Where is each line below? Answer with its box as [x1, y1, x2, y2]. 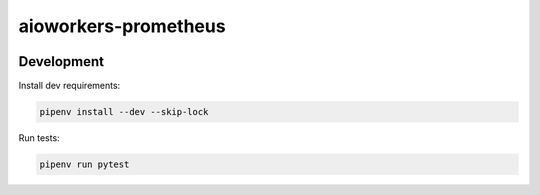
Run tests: [18, 132, 60, 144]
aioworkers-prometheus [18, 15, 226, 37]
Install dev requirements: [18, 80, 121, 92]
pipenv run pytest [39, 159, 130, 170]
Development [18, 53, 105, 70]
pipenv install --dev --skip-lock [39, 106, 209, 118]
